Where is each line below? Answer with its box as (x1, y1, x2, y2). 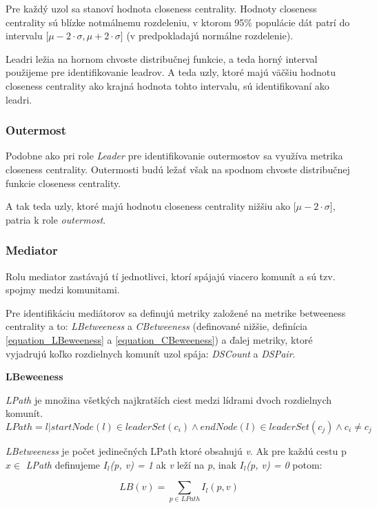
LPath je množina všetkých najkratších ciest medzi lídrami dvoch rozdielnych (6, 392, 332, 407)
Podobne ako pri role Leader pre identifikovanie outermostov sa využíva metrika (6, 148, 343, 163)
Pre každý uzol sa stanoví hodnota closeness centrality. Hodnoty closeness (6, 1, 317, 15)
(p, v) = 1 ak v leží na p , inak (110, 457, 236, 471)
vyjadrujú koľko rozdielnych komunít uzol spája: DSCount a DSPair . (6, 346, 296, 360)
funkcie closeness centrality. (6, 175, 121, 190)
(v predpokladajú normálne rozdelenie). (126, 28, 294, 43)
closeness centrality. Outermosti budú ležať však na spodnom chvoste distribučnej (6, 162, 350, 176)
